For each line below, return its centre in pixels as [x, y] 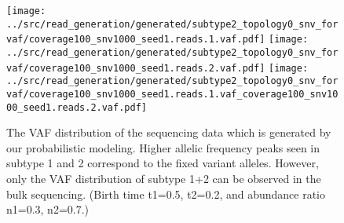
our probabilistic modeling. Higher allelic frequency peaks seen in [163, 147]
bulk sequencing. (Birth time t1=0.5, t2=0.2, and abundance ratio [166, 194]
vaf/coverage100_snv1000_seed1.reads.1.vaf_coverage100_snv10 [172, 94]
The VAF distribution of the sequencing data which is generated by [169, 132]
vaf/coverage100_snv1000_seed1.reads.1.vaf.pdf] [136, 40]
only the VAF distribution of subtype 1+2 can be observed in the [164, 179]
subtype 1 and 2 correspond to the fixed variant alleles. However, [163, 163]
